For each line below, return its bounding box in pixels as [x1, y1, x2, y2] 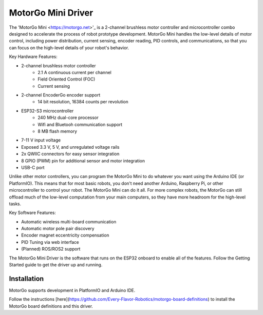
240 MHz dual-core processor [38, 115, 99, 120]
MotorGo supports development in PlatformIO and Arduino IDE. [9, 287, 136, 293]
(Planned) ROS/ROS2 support [21, 246, 80, 252]
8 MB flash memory [38, 128, 77, 134]
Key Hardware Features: [9, 54, 58, 59]
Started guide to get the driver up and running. [9, 262, 103, 268]
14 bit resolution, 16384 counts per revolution [38, 99, 129, 105]
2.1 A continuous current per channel [38, 69, 112, 75]
